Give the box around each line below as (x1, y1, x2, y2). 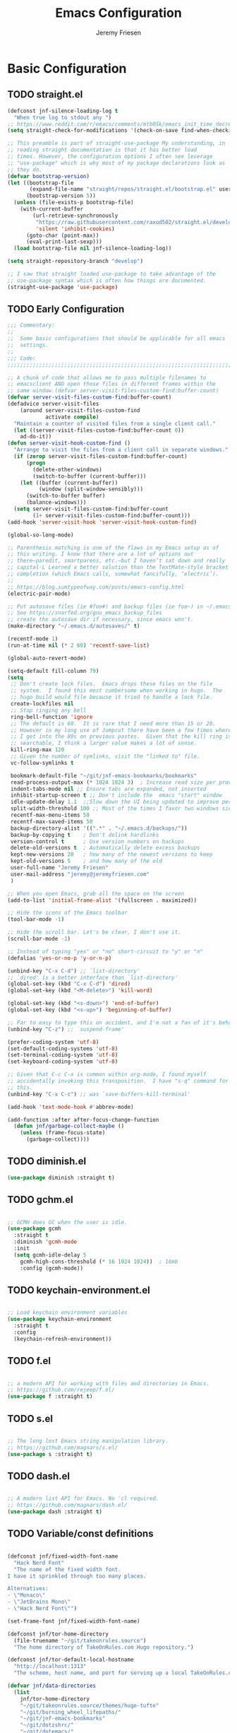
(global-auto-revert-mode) (7, 654, 87, 662)
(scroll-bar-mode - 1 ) (7, 935, 71, 943)
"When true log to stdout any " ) (13, 114, 112, 121)
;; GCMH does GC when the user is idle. (7, 1218, 128, 1226)
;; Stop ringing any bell (10, 707, 87, 714)
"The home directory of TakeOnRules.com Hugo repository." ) (13, 1643, 194, 1651)
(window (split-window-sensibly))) (38, 486, 143, 493)
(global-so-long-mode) (7, 531, 74, 539)
